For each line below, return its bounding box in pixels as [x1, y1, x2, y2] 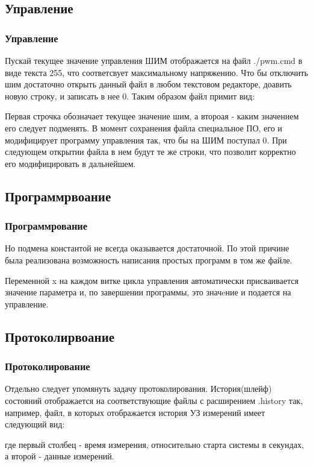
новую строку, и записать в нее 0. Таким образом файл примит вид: [5, 89, 255, 102]
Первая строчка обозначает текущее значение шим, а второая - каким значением [5, 110, 299, 122]
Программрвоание [5, 186, 111, 205]
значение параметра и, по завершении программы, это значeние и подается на [5, 286, 291, 298]
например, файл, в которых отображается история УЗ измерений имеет [5, 406, 265, 418]
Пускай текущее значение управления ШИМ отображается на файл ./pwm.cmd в [5, 54, 303, 66]
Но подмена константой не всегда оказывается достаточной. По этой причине [5, 242, 290, 254]
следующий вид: [5, 418, 65, 430]
